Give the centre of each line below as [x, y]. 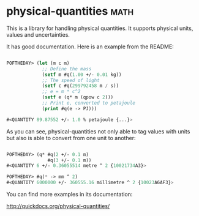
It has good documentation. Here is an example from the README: [90, 47]
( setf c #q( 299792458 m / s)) [81, 86]
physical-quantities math [70, 11]
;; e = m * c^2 [61, 92]
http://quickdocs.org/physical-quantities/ [58, 206]
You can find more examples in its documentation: [69, 195]
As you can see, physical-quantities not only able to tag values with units [98, 131]
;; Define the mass [67, 69]
